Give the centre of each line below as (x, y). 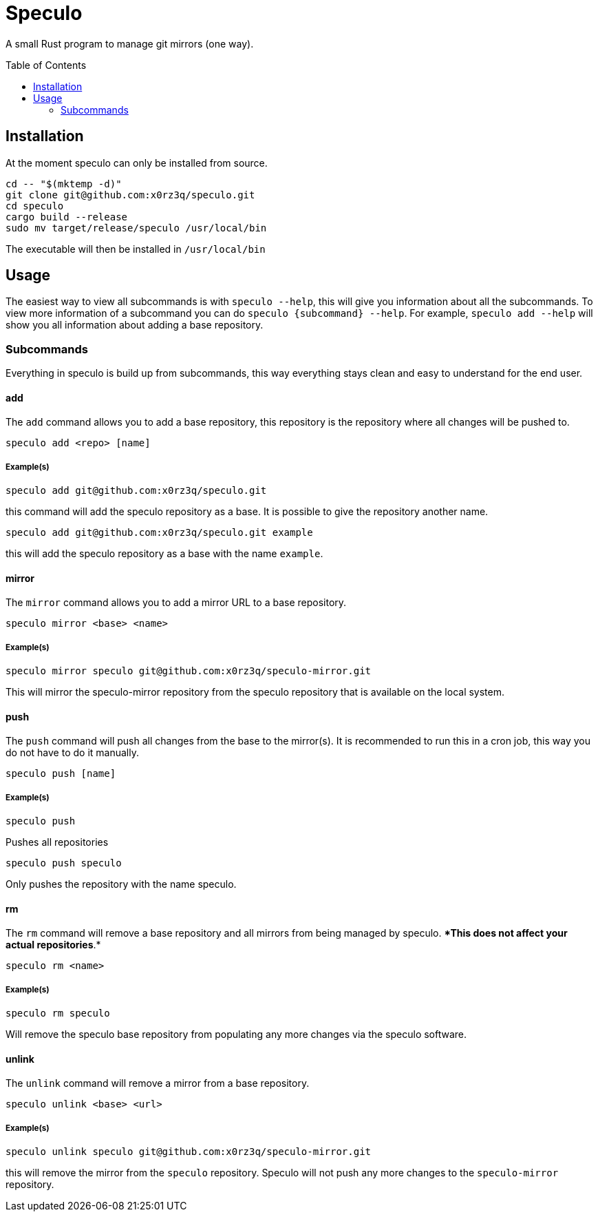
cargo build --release (67, 217)
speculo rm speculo (58, 1013)
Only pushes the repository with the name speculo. (121, 884)
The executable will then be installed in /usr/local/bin (136, 249)
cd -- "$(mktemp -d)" (64, 184)
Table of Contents (46, 65)
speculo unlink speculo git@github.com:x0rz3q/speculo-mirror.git (189, 1152)
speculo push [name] (61, 774)
